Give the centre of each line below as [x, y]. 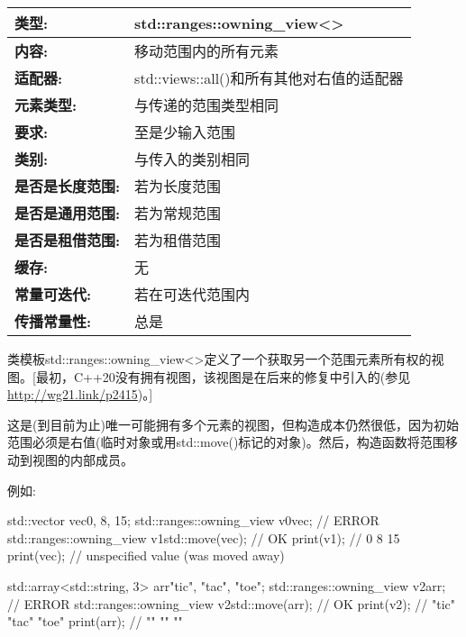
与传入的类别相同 [192, 159]
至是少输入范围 [185, 132]
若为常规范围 [178, 213]
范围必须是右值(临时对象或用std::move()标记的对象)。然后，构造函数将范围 [226, 442]
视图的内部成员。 [82, 459]
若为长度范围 [178, 186]
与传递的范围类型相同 [207, 105]
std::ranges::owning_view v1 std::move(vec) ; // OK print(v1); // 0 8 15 [204, 537]
